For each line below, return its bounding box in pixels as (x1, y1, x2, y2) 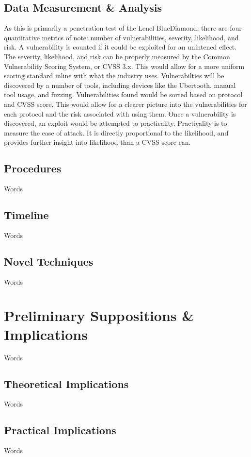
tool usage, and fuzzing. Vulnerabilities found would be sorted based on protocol (4, 89, 243, 100)
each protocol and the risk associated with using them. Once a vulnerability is (4, 108, 236, 118)
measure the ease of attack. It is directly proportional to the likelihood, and (4, 127, 229, 137)
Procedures (4, 161, 62, 176)
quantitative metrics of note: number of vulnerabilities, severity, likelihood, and (4, 32, 239, 42)
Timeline (4, 207, 49, 222)
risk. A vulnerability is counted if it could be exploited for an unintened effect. (4, 42, 237, 52)
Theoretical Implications (4, 376, 129, 391)
